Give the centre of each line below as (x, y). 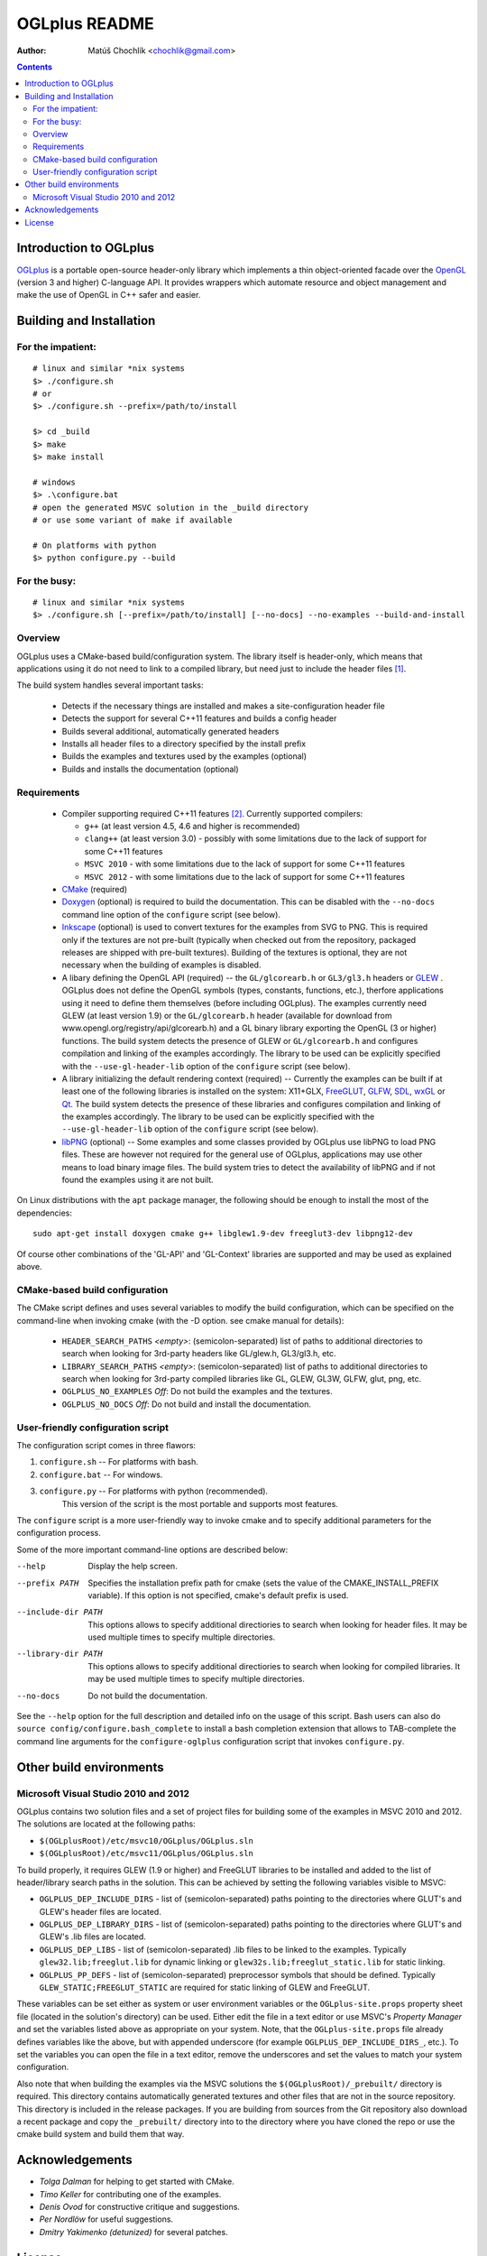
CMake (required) (95, 890)
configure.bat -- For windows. (101, 1475)
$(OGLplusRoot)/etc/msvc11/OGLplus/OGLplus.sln (147, 1854)
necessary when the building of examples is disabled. (161, 965)
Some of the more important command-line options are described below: (152, 1549)
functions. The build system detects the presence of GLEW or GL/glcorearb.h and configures (240, 1040)
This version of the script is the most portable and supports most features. (200, 1503)
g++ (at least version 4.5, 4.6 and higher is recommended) (192, 827)
